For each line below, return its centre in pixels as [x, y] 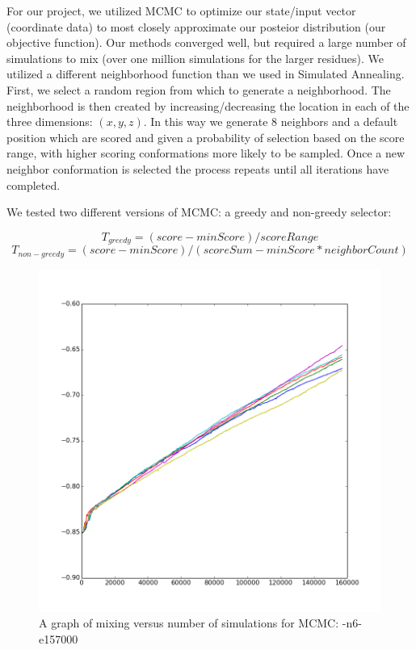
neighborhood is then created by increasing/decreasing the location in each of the [208, 105]
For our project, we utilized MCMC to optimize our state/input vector [181, 10]
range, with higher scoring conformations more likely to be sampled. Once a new [206, 153]
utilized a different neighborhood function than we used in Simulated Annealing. [206, 74]
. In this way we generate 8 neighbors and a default [271, 122]
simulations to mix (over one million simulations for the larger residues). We [195, 58]
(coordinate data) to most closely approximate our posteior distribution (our [196, 26]
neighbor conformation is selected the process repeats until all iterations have [198, 168]
